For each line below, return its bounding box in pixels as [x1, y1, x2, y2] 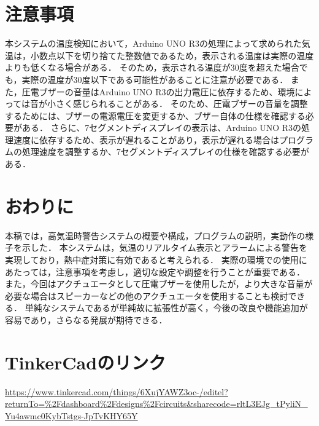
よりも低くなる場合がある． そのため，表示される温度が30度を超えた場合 [5, 61, 299, 74]
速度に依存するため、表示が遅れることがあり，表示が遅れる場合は [13, 133, 280, 146]
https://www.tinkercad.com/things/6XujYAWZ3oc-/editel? [5, 385, 228, 398]
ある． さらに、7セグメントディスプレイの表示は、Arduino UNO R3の [21, 121, 302, 134]
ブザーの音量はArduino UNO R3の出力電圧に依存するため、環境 [39, 85, 295, 98]
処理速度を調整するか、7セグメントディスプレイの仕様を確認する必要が [21, 145, 309, 158]
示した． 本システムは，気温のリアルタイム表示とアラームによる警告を [21, 241, 307, 254]
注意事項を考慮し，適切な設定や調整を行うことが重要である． [56, 265, 305, 278]
